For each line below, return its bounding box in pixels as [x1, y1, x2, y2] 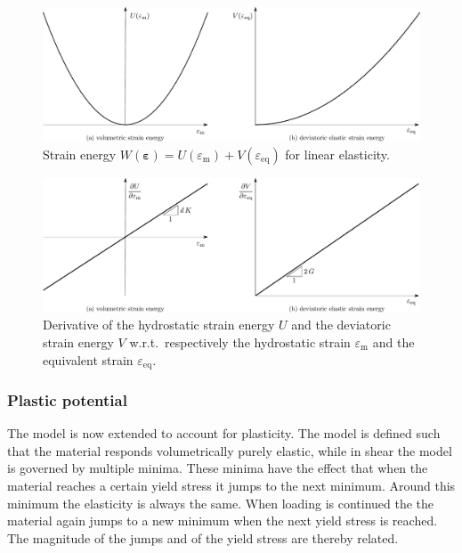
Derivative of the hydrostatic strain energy [43, 315, 275, 334]
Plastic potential [7, 389, 127, 411]
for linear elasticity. [285, 144, 390, 163]
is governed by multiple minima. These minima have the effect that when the [7, 459, 428, 477]
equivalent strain [43, 350, 134, 369]
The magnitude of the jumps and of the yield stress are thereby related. [7, 528, 399, 547]
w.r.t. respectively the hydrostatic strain [129, 333, 351, 352]
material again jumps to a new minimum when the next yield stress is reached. [7, 511, 438, 530]
